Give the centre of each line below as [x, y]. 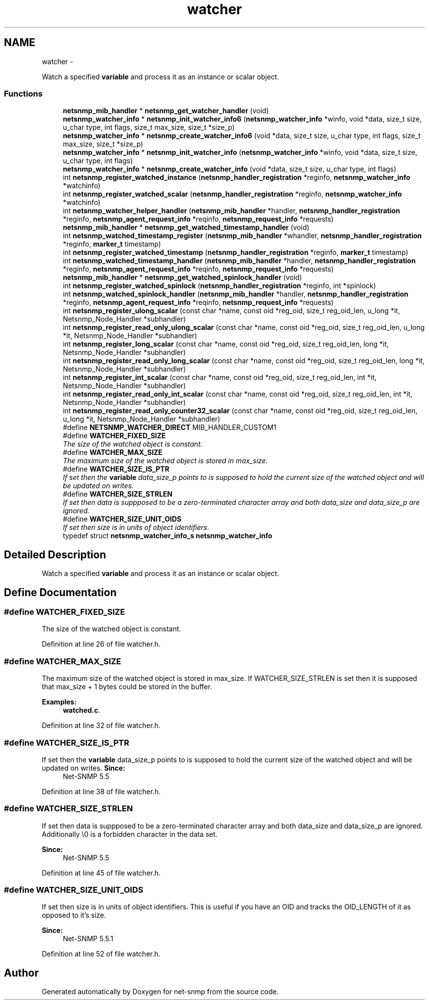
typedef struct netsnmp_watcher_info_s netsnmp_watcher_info [167, 536]
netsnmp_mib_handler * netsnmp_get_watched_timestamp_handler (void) [186, 227]
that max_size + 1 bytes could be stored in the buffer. [127, 687]
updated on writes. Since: [83, 768]
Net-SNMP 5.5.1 [88, 939]
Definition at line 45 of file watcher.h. [101, 873]
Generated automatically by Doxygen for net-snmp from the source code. [160, 992]
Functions [23, 93]
